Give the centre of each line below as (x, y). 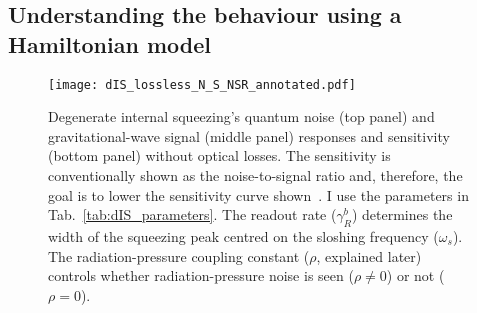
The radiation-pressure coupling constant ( (179, 255)
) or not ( (415, 275)
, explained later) (369, 255)
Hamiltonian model (109, 43)
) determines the (402, 214)
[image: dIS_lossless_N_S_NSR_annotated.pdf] (202, 84)
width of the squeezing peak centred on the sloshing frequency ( (243, 236)
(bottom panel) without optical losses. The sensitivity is (219, 155)
